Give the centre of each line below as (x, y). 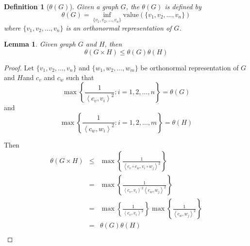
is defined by (183, 6)
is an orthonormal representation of (119, 27)
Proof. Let (19, 67)
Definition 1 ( (27, 6)
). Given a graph (94, 6)
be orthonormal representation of (190, 67)
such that (80, 77)
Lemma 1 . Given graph (40, 44)
